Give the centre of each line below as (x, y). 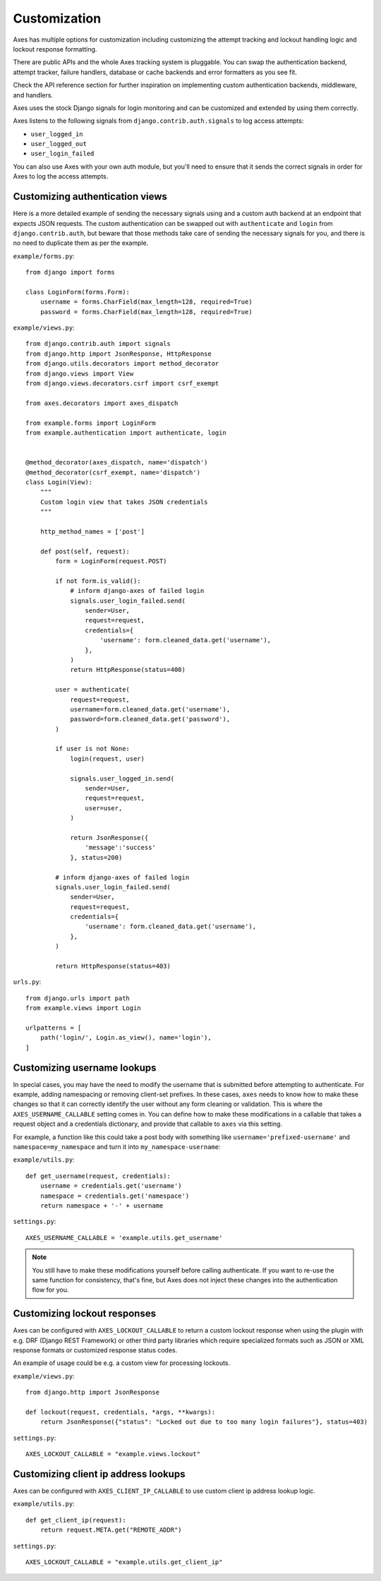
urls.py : (27, 982)
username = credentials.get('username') (111, 1186)
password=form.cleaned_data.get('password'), (150, 719)
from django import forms (71, 272)
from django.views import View (80, 373)
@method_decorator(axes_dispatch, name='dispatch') (117, 463)
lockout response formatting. (55, 49)
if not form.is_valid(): (98, 581)
